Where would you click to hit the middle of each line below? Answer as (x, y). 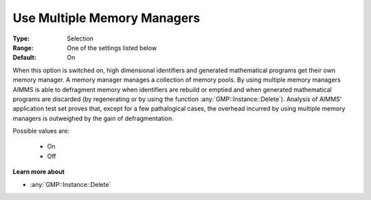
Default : (25, 58)
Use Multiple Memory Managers (106, 18)
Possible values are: (41, 131)
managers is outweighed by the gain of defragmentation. (93, 118)
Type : (21, 38)
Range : (23, 47)
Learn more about (39, 172)
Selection (80, 38)
